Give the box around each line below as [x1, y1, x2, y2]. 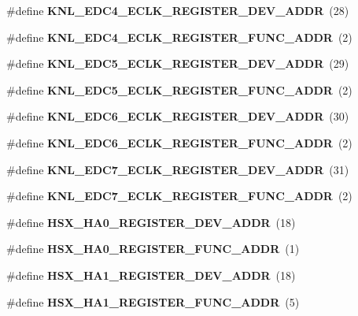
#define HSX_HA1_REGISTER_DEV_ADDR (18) [6, 266, 296, 283]
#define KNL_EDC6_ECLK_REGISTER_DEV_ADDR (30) [6, 108, 349, 125]
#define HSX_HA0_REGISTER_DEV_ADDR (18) [6, 214, 296, 230]
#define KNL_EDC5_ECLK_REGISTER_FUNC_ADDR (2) [6, 81, 352, 98]
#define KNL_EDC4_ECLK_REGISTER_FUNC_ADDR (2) [6, 28, 352, 45]
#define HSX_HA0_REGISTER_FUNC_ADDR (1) [6, 240, 300, 257]
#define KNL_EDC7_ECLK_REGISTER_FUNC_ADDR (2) [6, 188, 352, 204]
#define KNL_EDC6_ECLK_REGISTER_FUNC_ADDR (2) [6, 134, 352, 151]
